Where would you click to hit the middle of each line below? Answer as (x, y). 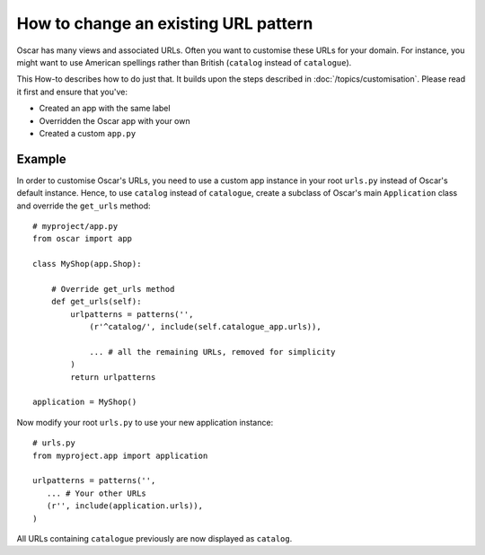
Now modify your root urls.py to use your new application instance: (145, 422)
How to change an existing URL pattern (165, 23)
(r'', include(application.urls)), (125, 506)
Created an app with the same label (105, 109)
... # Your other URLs (97, 493)
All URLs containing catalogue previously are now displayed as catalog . (154, 538)
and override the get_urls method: (84, 206)
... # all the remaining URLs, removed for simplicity (212, 352)
